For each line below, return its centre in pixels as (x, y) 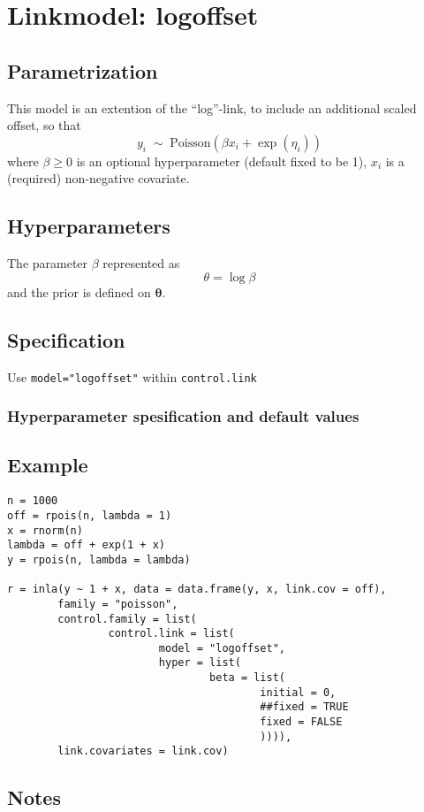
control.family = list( (127, 619)
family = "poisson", (118, 604)
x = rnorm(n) (45, 530)
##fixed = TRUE (304, 707)
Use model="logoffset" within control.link (132, 376)
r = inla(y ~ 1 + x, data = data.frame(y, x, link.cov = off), (197, 590)
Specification (66, 339)
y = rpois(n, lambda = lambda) (99, 559)
